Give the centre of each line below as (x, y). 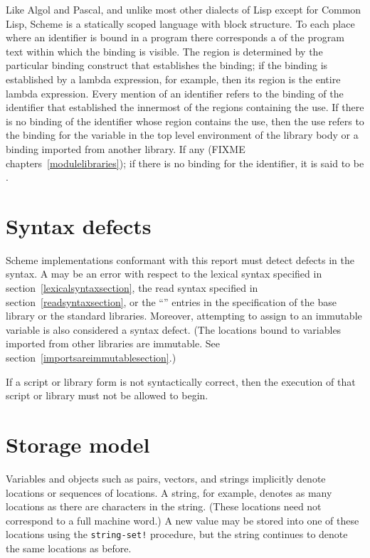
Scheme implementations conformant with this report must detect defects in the (180, 259)
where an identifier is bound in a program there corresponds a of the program (175, 37)
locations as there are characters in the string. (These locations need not (164, 506)
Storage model (78, 444)
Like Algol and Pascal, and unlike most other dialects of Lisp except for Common (184, 9)
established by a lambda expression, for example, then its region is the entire (173, 79)
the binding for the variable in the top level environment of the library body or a (182, 135)
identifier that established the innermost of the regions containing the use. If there (185, 107)
